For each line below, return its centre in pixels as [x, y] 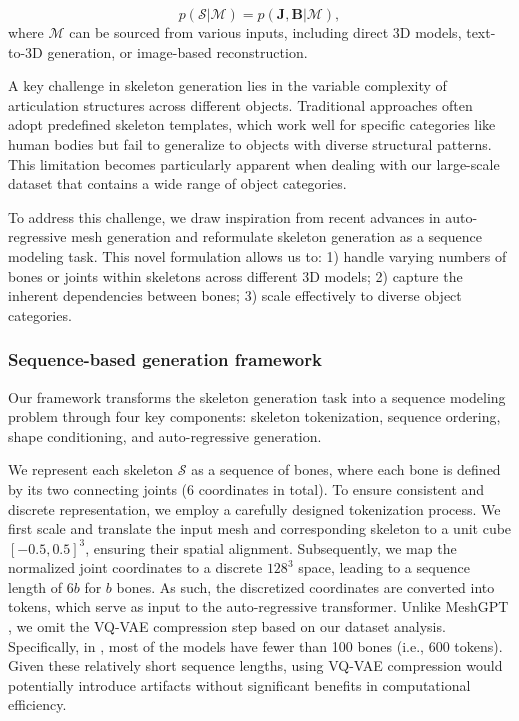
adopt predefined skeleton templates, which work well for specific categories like [252, 124]
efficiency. [37, 704]
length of [35, 586]
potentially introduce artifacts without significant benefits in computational [239, 684]
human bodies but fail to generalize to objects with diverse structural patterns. [250, 143]
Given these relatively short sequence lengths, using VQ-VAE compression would [255, 665]
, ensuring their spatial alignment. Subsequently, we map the [271, 547]
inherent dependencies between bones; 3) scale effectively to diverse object [235, 295]
